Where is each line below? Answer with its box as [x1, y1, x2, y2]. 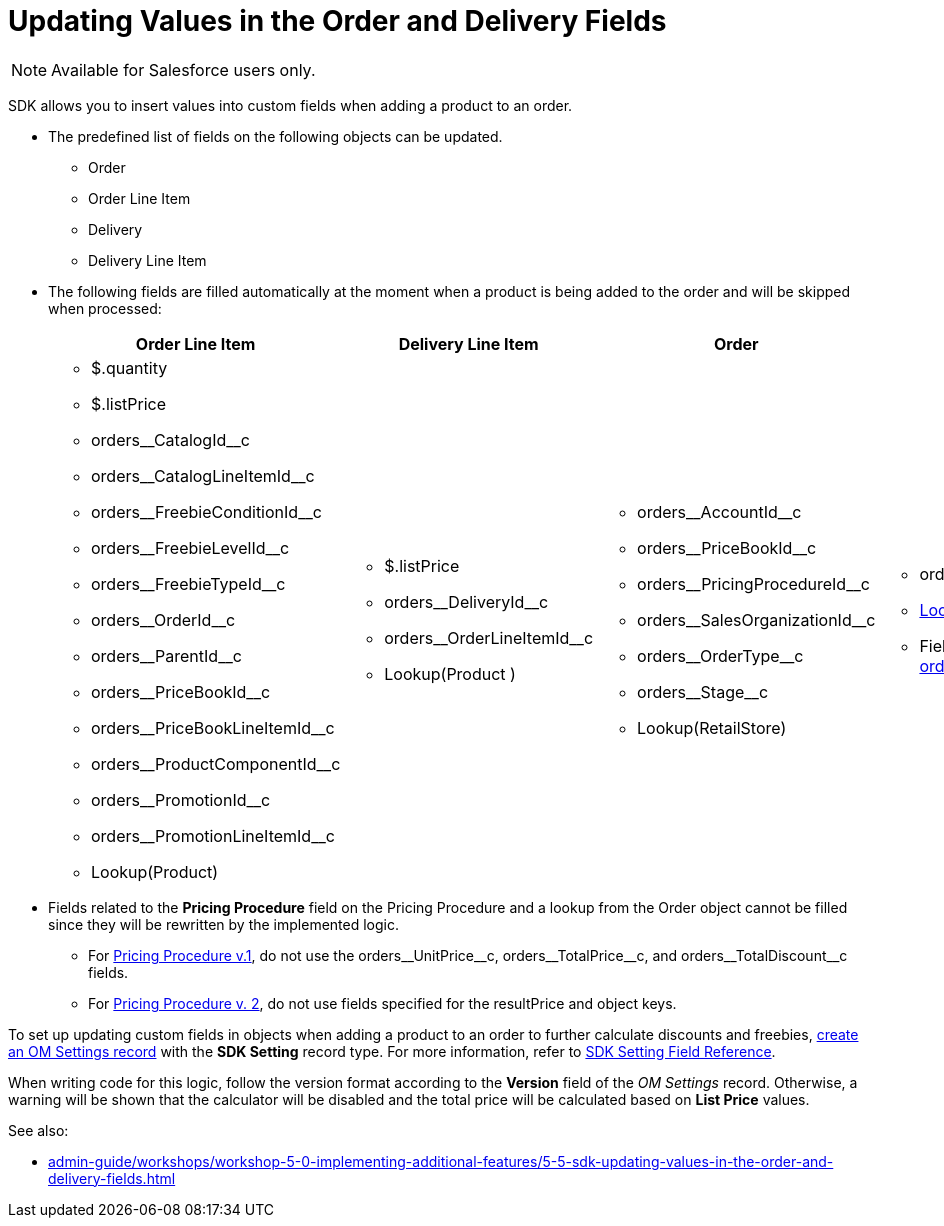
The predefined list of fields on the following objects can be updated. [48, 127, 503, 145]
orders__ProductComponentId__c [91, 753, 341, 774]
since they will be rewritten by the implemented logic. [48, 915, 399, 933]
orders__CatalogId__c [91, 429, 250, 450]
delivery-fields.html [48, 1169, 176, 1187]
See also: [8, 1121, 69, 1139]
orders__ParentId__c [91, 645, 242, 666]
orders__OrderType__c [637, 645, 804, 666]
